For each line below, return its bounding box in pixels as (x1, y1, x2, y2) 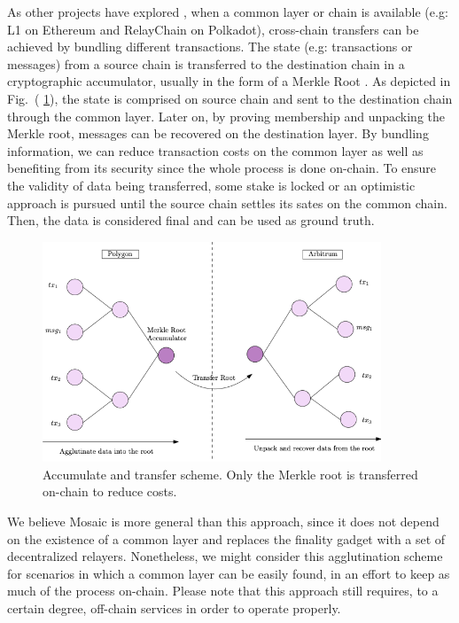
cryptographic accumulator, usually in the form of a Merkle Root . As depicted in (7, 72, 451, 90)
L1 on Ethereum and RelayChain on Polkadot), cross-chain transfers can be (7, 19, 419, 38)
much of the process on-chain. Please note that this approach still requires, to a (7, 581, 439, 600)
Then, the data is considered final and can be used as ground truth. (7, 211, 375, 230)
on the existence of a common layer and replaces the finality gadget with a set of (7, 529, 446, 548)
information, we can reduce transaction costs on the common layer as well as (7, 141, 424, 160)
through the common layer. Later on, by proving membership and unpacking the (7, 106, 446, 125)
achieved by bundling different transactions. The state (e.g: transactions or (7, 37, 413, 56)
